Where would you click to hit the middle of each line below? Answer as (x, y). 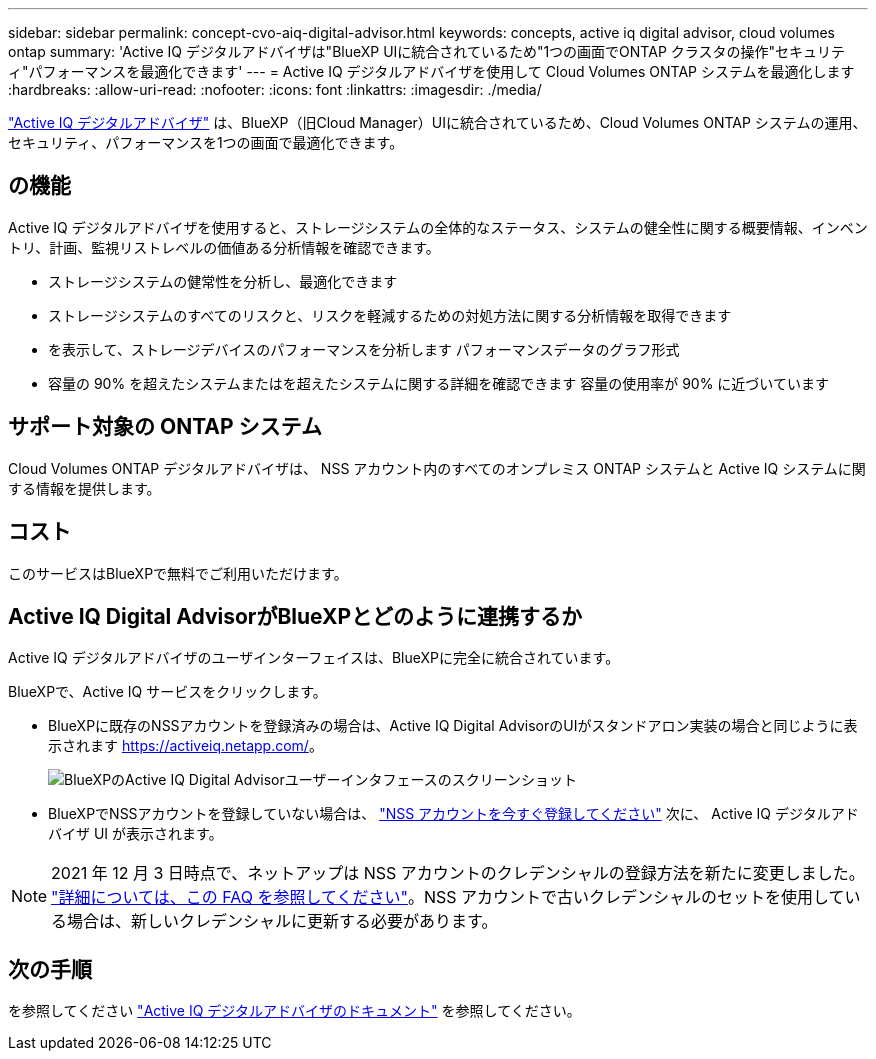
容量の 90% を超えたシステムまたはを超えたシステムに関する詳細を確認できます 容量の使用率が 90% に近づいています (438, 383)
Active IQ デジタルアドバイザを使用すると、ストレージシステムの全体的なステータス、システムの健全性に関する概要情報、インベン (438, 227)
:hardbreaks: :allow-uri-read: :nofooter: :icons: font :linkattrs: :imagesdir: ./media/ (275, 89)
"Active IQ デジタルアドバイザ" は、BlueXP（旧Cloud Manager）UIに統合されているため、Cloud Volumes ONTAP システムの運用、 (437, 122)
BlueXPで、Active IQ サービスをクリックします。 (167, 692)
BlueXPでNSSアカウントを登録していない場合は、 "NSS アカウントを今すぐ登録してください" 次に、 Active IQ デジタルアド (453, 814)
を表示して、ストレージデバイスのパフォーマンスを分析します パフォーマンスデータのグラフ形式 (364, 349)
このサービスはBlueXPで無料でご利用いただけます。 (178, 573)
